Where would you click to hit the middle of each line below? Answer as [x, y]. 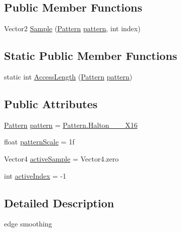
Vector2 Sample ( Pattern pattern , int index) [72, 28]
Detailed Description [59, 203]
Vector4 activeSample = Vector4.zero [62, 158]
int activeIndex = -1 [35, 175]
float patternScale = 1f [39, 142]
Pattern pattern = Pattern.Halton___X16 [71, 125]
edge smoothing [28, 224]
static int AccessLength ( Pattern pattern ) [68, 76]
